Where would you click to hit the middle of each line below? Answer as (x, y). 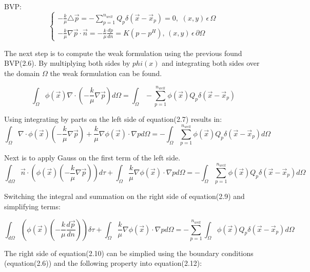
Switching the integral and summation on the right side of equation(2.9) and (124, 196)
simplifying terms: (32, 206)
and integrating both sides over (211, 63)
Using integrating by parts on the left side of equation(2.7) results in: (113, 119)
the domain (22, 73)
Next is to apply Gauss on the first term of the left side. (92, 158)
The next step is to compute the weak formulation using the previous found (123, 53)
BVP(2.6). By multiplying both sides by (67, 63)
